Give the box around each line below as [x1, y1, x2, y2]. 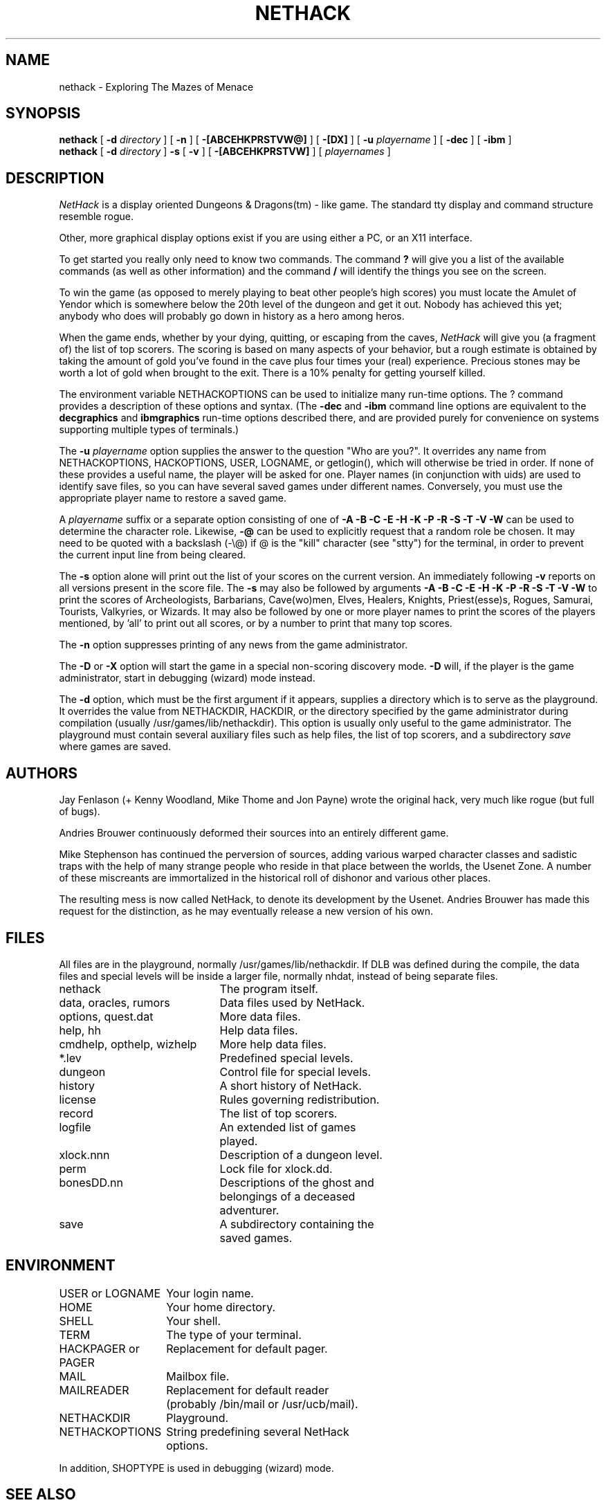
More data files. [219, 1009, 301, 1023]
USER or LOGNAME [59, 1286, 161, 1300]
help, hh [59, 1023, 101, 1037]
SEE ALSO [6, 1486, 76, 1504]
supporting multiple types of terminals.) [59, 423, 239, 436]
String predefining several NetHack [166, 1424, 349, 1439]
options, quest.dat [59, 1009, 154, 1023]
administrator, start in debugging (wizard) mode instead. [59, 672, 315, 684]
